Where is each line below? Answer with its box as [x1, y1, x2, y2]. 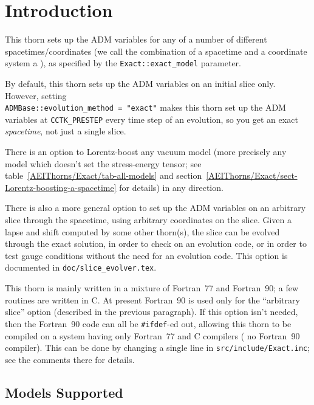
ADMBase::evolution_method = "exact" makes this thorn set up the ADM [5, 101, 286, 114]
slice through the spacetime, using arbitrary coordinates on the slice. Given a [5, 213, 292, 226]
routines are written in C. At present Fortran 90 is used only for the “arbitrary [5, 293, 300, 306]
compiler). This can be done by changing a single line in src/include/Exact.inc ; [5, 341, 310, 354]
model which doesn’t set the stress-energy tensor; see [5, 157, 202, 170]
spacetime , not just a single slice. [5, 125, 126, 137]
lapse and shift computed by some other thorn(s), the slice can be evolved [5, 225, 280, 238]
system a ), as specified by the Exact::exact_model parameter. [5, 57, 241, 69]
